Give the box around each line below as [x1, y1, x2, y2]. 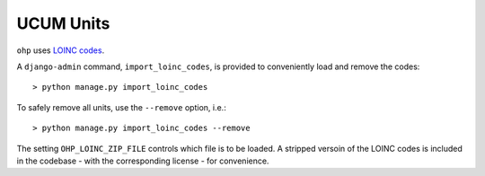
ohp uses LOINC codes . [16, 45, 105, 56]
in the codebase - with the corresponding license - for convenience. [16, 155, 269, 166]
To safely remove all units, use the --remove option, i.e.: [16, 101, 226, 112]
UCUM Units [16, 13, 110, 33]
